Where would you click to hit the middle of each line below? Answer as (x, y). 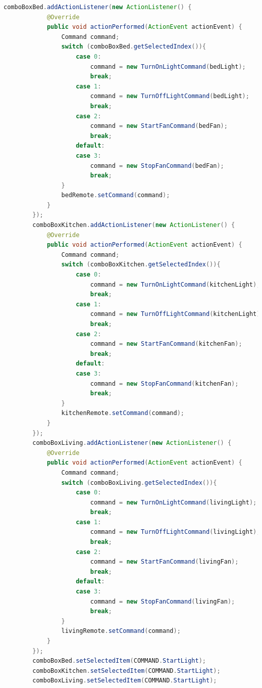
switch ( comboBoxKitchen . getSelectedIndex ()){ (141, 265)
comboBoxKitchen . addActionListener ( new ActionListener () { (134, 225)
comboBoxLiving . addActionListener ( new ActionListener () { (132, 443)
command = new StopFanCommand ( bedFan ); (157, 166)
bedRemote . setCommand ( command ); (116, 195)
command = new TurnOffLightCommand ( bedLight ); (170, 96)
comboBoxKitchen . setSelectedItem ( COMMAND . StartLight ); (126, 671)
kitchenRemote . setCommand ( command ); (123, 413)
